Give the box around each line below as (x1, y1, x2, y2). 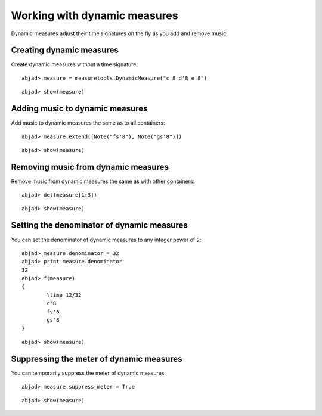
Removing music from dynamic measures (11, 162, 169, 172)
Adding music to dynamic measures (11, 104, 148, 114)
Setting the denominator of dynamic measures (11, 221, 188, 231)
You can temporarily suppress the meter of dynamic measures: (11, 370, 166, 377)
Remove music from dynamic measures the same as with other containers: (11, 178, 195, 185)
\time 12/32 (47, 291, 82, 298)
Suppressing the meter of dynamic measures (11, 353, 182, 364)
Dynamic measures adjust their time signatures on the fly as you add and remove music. (11, 30, 228, 37)
